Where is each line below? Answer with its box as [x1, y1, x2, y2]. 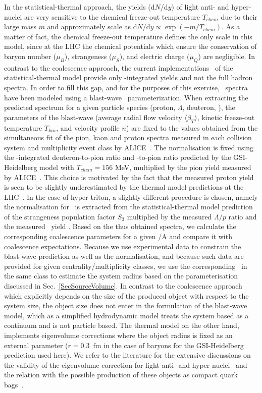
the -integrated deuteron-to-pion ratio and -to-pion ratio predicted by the [4, 152, 231, 162]
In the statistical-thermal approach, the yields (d [4, 2, 155, 12]
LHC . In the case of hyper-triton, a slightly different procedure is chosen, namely [4, 191, 258, 202]
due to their [221, 11, 257, 22]
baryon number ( [4, 50, 57, 61]
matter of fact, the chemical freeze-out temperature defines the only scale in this [4, 31, 252, 41]
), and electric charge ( [119, 50, 190, 61]
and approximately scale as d [47, 21, 137, 32]
